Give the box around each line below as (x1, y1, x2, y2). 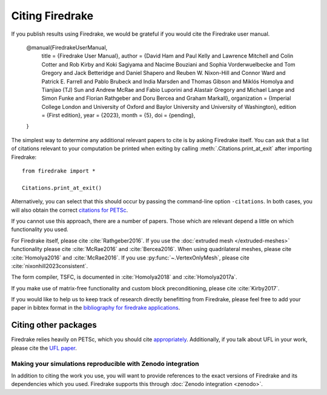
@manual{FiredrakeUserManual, (26, 44, 108, 51)
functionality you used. (11, 226, 69, 233)
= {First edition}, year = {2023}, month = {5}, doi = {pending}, (41, 112, 196, 119)
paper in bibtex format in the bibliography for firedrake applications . (11, 304, 180, 312)
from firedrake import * (22, 168, 96, 175)
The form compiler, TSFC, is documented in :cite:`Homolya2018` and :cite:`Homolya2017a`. (11, 273, 237, 281)
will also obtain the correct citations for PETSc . (11, 206, 128, 214)
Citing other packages (11, 320, 97, 330)
